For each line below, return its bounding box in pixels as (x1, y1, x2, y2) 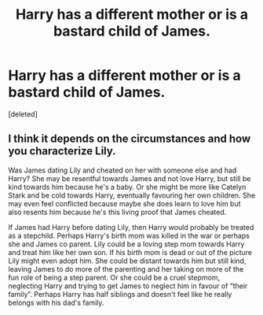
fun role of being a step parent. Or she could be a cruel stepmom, (8, 272, 221, 282)
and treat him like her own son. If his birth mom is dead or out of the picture (8, 247, 253, 257)
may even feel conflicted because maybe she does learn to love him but (8, 198, 241, 208)
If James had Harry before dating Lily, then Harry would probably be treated (8, 222, 254, 232)
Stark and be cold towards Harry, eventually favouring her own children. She (8, 191, 256, 200)
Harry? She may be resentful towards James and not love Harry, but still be (8, 173, 251, 183)
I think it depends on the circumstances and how (8, 132, 251, 146)
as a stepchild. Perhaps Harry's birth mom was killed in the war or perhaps (8, 231, 250, 240)
